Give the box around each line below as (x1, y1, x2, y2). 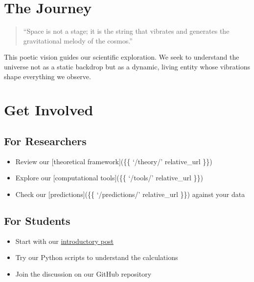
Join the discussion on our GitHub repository (15, 268, 152, 279)
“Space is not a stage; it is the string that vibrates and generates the (23, 26, 230, 36)
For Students (4, 213, 70, 228)
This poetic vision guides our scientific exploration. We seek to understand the (4, 52, 239, 62)
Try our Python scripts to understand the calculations (15, 252, 178, 262)
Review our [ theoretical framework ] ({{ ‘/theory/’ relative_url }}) (15, 156, 212, 166)
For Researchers (4, 133, 87, 148)
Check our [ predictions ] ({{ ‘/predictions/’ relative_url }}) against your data (15, 189, 245, 199)
